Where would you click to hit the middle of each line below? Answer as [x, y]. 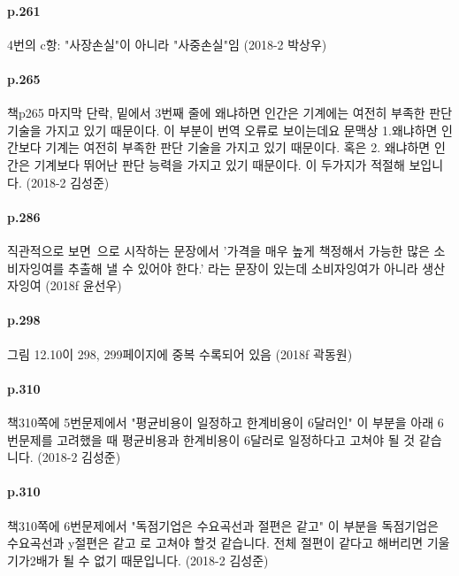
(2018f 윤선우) [84, 285]
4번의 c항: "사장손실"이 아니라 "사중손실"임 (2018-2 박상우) [167, 44]
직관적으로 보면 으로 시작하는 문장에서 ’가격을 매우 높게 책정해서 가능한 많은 [218, 250]
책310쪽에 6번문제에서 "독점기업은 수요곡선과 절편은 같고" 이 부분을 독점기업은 [223, 525]
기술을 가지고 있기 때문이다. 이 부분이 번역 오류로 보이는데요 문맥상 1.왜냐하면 [222, 130]
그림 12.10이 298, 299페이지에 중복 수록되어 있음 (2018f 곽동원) [180, 353]
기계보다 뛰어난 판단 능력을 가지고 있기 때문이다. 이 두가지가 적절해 [219, 164]
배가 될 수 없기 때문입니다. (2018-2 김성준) [152, 560]
